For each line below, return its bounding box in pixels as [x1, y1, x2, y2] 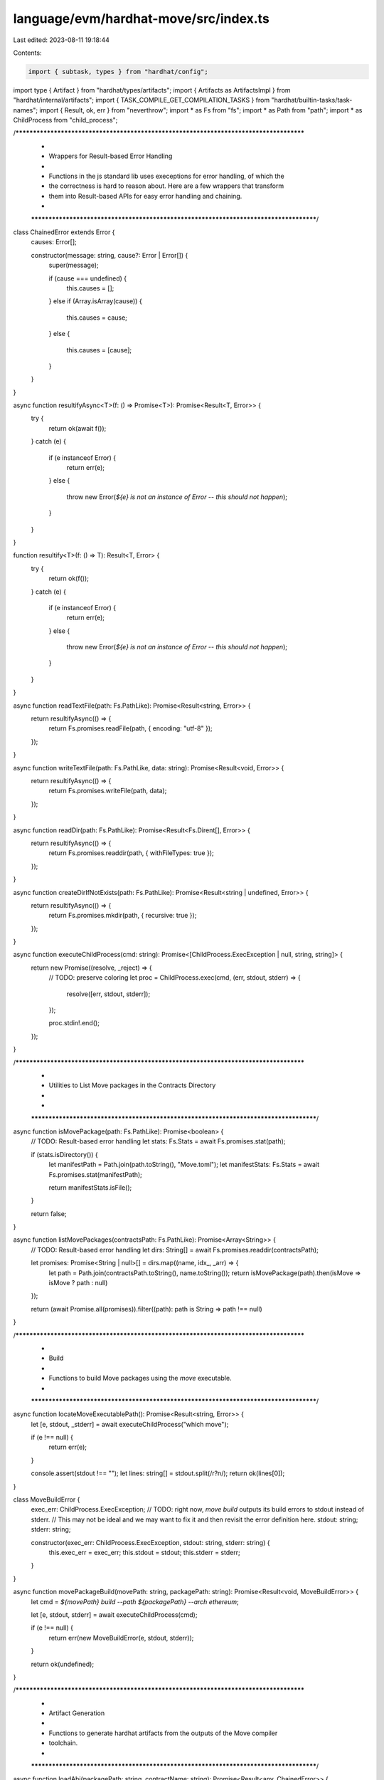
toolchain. [48, 1739, 78, 1747]
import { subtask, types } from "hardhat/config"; [28, 68, 209, 75]
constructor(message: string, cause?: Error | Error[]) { [31, 251, 188, 259]
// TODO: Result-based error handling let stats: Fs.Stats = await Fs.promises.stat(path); [31, 1137, 286, 1146]
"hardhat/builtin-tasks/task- [271, 96, 353, 105]
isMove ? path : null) [48, 1279, 108, 1287]
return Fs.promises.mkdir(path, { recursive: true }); [48, 911, 197, 920]
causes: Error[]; [31, 238, 78, 246]
